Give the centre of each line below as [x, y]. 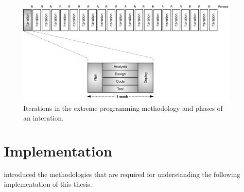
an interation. [44, 117]
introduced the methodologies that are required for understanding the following [122, 174]
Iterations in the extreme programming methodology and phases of [123, 108]
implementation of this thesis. [48, 183]
